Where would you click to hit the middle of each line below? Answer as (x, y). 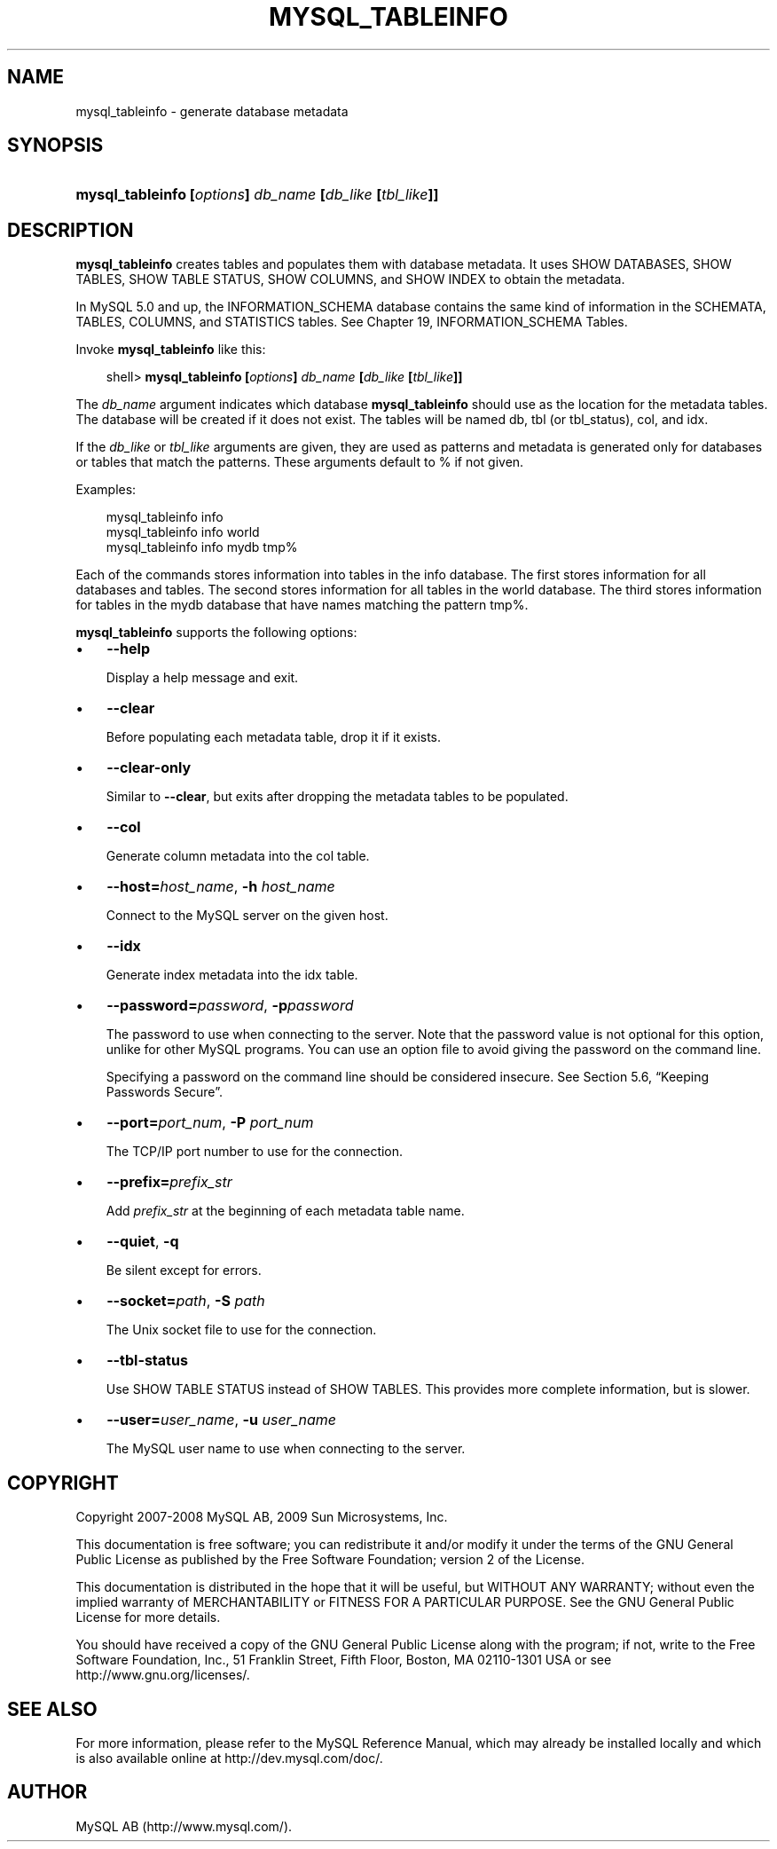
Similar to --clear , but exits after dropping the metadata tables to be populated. (337, 797)
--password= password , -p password (230, 1006)
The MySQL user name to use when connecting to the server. (286, 1449)
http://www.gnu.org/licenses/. (163, 1675)
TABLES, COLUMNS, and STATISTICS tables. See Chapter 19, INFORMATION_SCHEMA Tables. (352, 322)
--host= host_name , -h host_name (221, 887)
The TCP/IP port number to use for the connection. (255, 1152)
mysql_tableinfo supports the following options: (216, 633)
